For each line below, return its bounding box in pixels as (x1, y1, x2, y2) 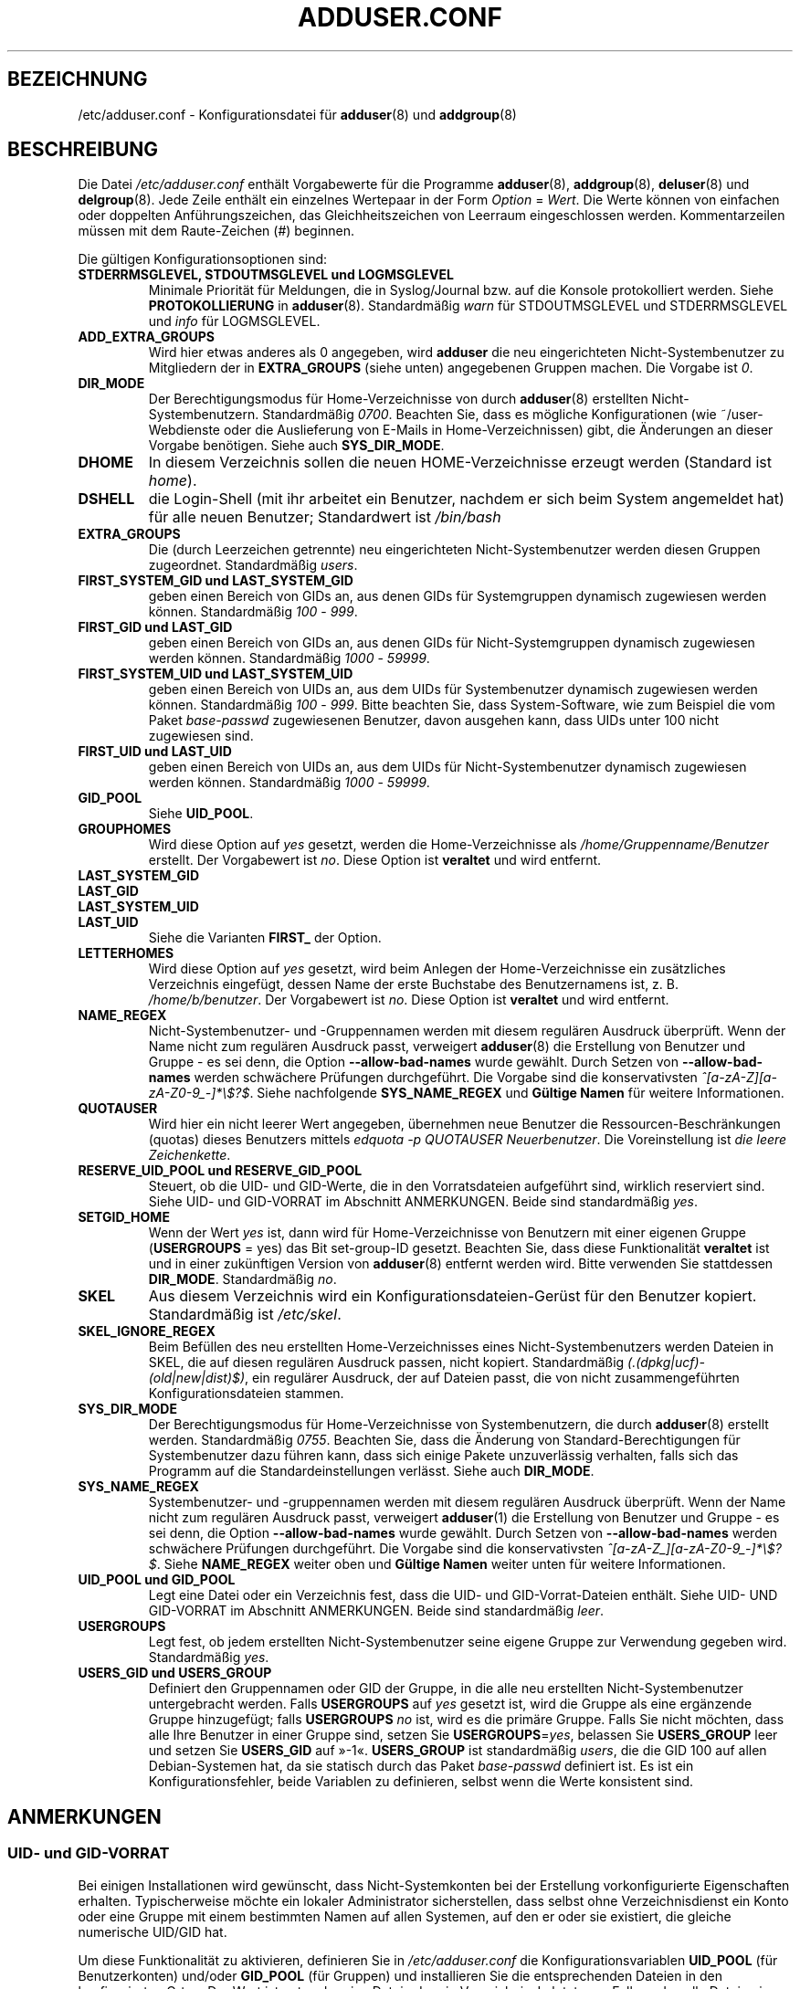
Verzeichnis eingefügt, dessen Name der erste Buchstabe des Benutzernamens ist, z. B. (148, 976, 679, 993)
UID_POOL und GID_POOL (78, 1572, 236, 1588)
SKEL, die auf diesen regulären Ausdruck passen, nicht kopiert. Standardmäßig (148, 1354, 625, 1371)
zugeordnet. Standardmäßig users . (148, 557, 358, 574)
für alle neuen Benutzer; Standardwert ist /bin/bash (148, 508, 501, 527)
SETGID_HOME (78, 1209, 170, 1226)
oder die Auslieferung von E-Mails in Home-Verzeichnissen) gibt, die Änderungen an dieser (223, 422, 774, 438)
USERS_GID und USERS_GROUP (78, 1665, 272, 1681)
